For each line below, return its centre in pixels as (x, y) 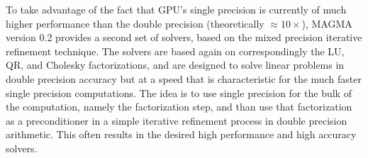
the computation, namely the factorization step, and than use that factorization (179, 107)
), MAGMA (327, 23)
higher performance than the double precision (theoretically (135, 23)
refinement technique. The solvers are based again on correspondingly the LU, (175, 51)
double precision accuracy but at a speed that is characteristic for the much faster (184, 78)
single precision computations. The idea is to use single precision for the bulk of (179, 92)
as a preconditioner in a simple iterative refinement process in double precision (177, 120)
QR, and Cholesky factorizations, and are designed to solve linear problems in (175, 65)
